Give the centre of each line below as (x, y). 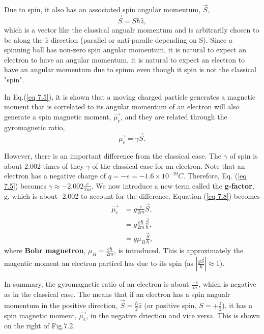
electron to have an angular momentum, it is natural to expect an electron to (125, 59)
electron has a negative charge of (55, 176)
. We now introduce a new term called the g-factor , (173, 185)
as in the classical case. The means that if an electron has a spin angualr (117, 294)
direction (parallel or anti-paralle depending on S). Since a (141, 39)
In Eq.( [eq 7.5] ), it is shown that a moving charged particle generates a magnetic (130, 96)
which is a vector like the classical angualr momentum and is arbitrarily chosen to (132, 30)
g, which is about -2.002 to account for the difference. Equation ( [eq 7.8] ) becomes (132, 195)
